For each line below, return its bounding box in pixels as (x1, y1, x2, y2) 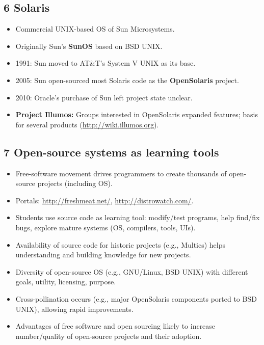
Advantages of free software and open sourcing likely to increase (15, 321, 216, 331)
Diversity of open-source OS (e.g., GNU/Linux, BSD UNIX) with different (15, 266, 248, 277)
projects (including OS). (37, 178, 113, 189)
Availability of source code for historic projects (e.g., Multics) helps (15, 239, 226, 250)
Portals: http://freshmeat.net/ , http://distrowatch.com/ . (15, 195, 194, 205)
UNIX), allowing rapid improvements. (15, 303, 134, 314)
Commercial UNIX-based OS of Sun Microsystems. (15, 23, 175, 34)
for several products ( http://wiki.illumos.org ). (15, 119, 159, 129)
